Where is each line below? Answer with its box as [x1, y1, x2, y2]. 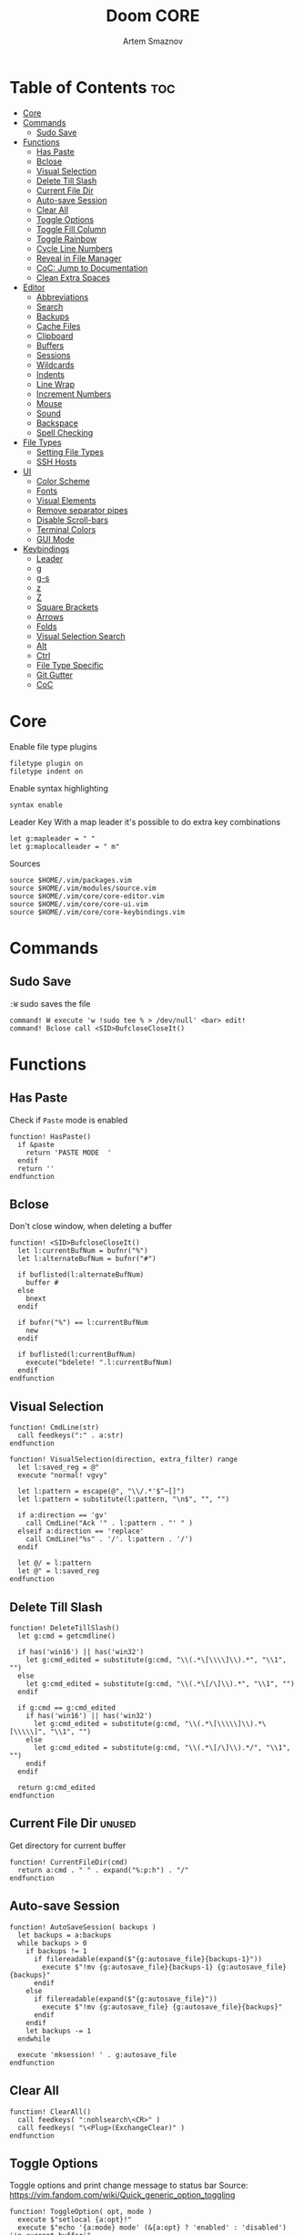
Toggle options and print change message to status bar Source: [9, 2180, 248, 2191]
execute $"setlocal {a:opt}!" [17, 2215, 132, 2225]
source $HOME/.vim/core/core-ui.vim [9, 899, 148, 908]
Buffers [35, 339, 65, 351]
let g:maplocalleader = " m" [9, 842, 120, 851]
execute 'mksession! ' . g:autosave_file [17, 2050, 177, 2059]
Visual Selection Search [35, 630, 126, 641]
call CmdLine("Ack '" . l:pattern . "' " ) [25, 1519, 194, 1528]
